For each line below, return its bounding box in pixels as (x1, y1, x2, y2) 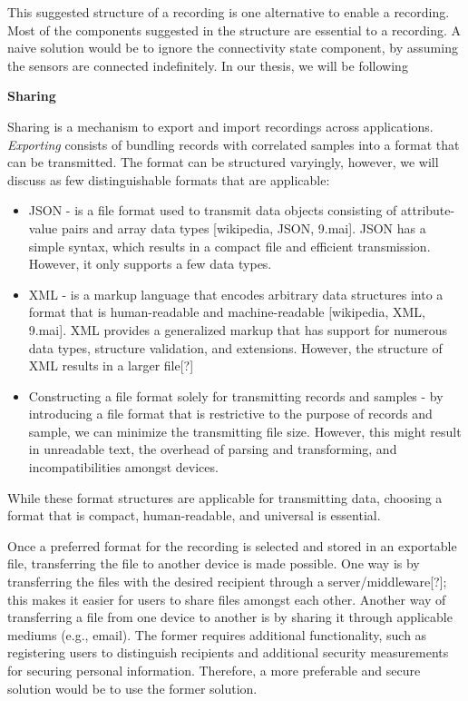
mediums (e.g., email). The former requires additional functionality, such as (7, 625, 427, 644)
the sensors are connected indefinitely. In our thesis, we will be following (7, 55, 408, 74)
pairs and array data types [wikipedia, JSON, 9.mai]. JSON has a (61, 218, 426, 237)
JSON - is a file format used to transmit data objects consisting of (28, 201, 397, 220)
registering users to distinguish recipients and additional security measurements (7, 643, 449, 662)
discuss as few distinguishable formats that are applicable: (7, 170, 330, 189)
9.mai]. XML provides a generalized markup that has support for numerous (28, 320, 448, 339)
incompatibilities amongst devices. (28, 458, 219, 477)
